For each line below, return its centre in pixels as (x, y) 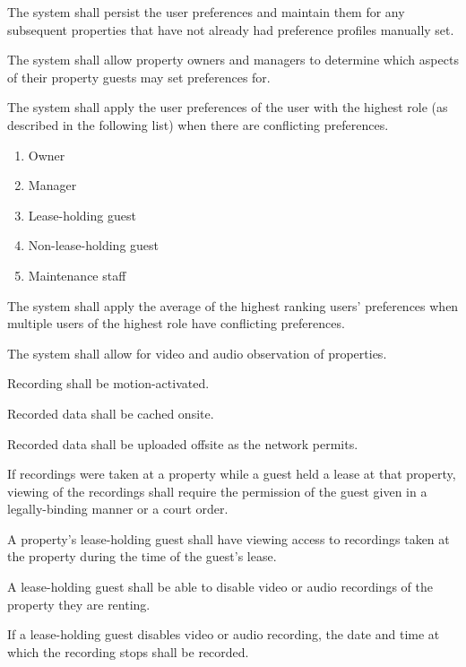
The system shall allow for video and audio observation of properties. (197, 353)
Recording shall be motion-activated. (108, 383)
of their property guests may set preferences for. (139, 77)
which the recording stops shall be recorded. (128, 651)
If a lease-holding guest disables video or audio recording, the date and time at (224, 634)
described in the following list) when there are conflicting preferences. (198, 124)
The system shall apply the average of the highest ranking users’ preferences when (233, 305)
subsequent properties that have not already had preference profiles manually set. (231, 29)
